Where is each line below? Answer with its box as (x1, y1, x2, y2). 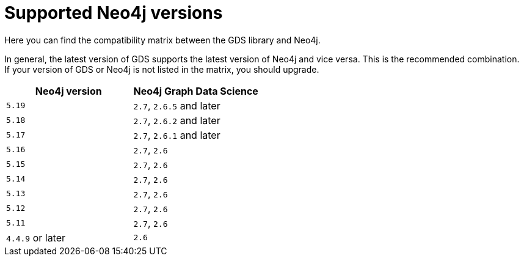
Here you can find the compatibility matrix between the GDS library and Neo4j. (4, 34, 321, 45)
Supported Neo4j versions (4, 2, 223, 23)
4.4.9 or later (6, 231, 66, 244)
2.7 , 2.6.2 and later (133, 114, 220, 127)
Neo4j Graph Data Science (133, 84, 258, 97)
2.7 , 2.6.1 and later (133, 128, 220, 141)
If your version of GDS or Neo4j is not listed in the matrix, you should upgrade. (4, 64, 319, 75)
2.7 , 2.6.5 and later (133, 99, 220, 112)
